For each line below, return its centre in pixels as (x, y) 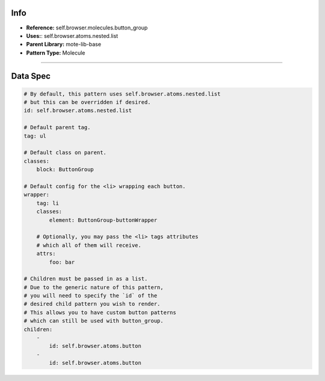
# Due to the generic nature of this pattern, (94, 287)
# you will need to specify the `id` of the (91, 296)
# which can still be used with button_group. (94, 321)
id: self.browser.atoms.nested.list (78, 111)
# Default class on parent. (65, 153)
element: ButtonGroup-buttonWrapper (103, 220)
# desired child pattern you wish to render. (92, 304)
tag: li (48, 203)
